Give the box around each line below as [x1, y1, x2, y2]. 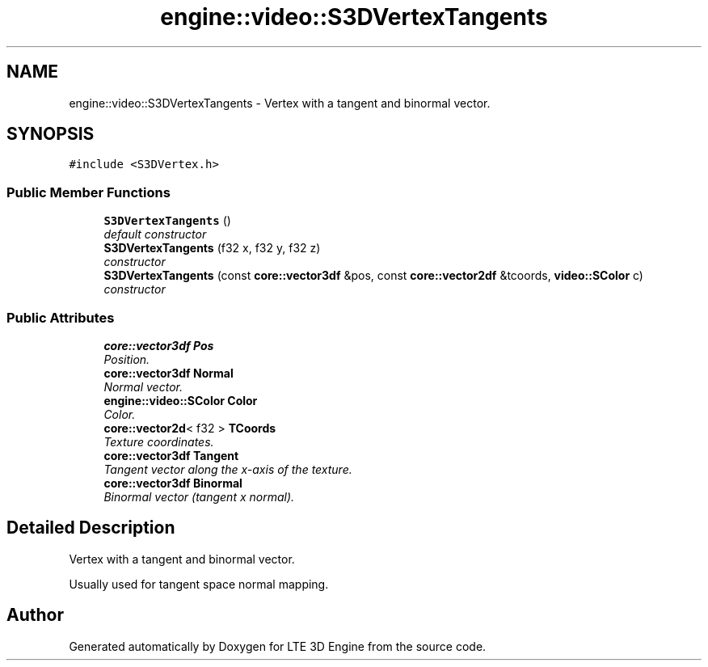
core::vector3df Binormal [103, 475, 242, 490]
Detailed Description [6, 517, 175, 538]
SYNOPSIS [6, 124, 95, 145]
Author [6, 605, 64, 626]
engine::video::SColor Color [103, 393, 258, 407]
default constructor [103, 227, 207, 242]
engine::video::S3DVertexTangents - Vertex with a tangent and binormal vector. [69, 95, 491, 110]
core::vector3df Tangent [103, 448, 239, 462]
